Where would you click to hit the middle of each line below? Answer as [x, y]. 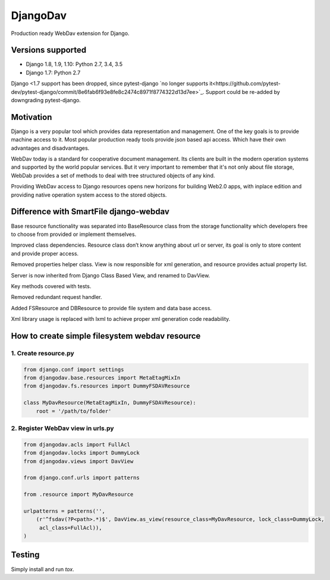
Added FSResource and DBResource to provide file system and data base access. [111, 308]
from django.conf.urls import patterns [81, 478]
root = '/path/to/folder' [74, 411]
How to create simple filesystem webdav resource [106, 336]
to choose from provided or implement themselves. [74, 234]
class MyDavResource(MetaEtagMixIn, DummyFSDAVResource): [110, 403]
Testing [25, 555]
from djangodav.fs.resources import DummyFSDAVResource [107, 386]
